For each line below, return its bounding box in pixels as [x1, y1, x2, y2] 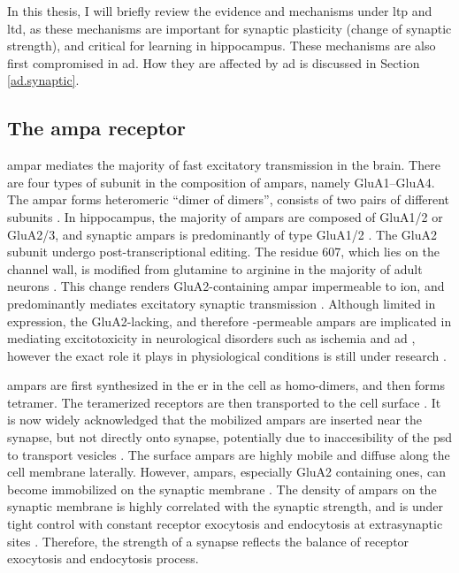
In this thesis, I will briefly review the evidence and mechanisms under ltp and [7, 2, 432, 19]
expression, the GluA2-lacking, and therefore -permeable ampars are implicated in [7, 311, 452, 330]
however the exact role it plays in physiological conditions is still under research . [7, 346, 447, 364]
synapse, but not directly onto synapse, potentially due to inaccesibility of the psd [7, 428, 452, 447]
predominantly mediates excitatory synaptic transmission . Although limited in [7, 294, 436, 312]
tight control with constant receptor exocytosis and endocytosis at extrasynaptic [7, 515, 443, 533]
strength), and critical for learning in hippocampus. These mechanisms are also [7, 36, 436, 55]
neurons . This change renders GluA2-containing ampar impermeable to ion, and [7, 277, 445, 295]
